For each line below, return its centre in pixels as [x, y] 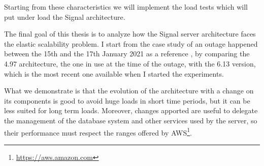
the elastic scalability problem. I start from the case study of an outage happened [131, 43]
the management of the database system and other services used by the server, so [131, 120]
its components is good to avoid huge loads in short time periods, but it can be [127, 100]
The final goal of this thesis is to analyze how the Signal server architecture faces [130, 34]
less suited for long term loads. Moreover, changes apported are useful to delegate [131, 110]
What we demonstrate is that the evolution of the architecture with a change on [129, 91]
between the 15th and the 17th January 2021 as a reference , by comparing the [127, 54]
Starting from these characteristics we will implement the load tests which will [126, 7]
